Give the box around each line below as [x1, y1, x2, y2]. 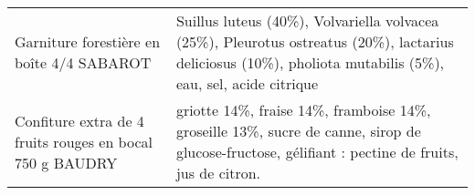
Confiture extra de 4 [15, 109, 144, 131]
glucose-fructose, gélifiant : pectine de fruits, [175, 141, 459, 162]
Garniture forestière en [15, 31, 161, 52]
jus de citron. [175, 162, 261, 183]
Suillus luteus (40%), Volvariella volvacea [175, 10, 439, 31]
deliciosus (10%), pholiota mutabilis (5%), [175, 52, 445, 73]
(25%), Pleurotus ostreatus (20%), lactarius [175, 31, 454, 52]
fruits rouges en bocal [15, 130, 153, 152]
